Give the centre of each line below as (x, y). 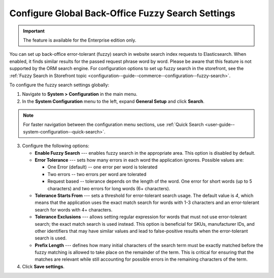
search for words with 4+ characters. (74, 210)
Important (34, 31)
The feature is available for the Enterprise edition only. (80, 40)
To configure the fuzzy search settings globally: (59, 85)
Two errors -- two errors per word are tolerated (97, 174)
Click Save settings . (43, 266)
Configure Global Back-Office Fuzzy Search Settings (122, 13)
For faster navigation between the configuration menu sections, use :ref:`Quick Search (113, 125)
